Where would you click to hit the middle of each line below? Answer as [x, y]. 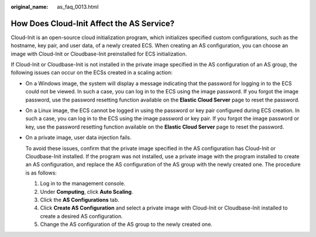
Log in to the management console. [83, 183]
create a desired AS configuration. [81, 216]
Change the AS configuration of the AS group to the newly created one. [126, 224]
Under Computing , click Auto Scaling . [87, 191]
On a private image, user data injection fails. [78, 138]
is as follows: [41, 173]
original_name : [30, 7]
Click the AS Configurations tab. [80, 200]
